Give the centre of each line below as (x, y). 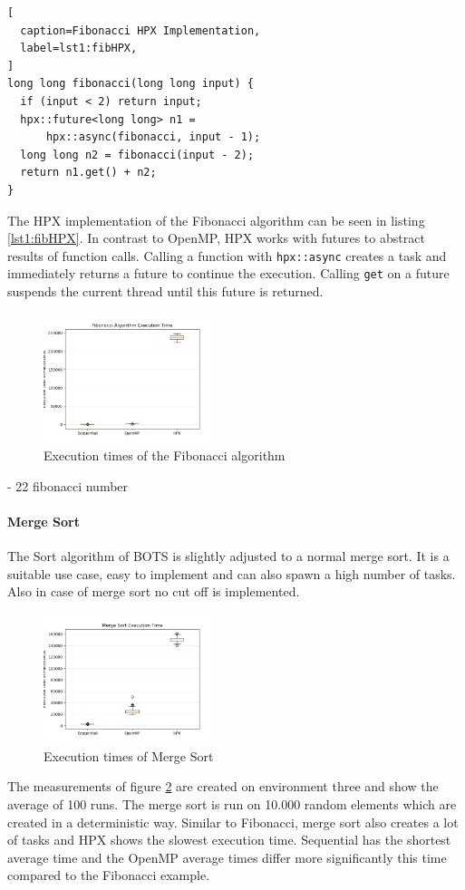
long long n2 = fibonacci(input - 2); (137, 155)
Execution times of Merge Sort (129, 755)
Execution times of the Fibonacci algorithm (165, 455)
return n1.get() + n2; (88, 173)
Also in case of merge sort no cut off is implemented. (154, 591)
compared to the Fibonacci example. (109, 875)
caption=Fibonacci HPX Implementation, (140, 30)
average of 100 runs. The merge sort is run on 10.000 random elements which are (232, 803)
